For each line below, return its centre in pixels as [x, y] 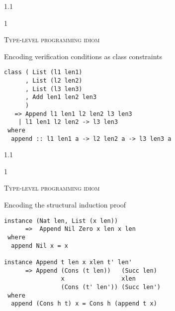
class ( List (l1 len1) [43, 72]
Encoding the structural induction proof [65, 205]
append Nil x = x [40, 246]
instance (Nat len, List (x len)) [61, 221]
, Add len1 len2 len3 [61, 97]
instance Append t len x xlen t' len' [68, 262]
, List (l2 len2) [54, 81]
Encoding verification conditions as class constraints [83, 56]
